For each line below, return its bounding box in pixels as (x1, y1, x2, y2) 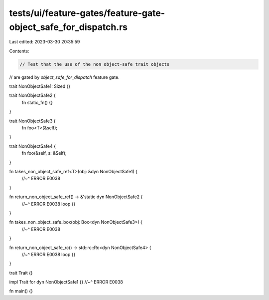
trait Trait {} (9, 270, 33, 276)
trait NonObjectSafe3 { (9, 118, 56, 124)
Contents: (9, 48, 29, 54)
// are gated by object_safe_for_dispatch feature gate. (9, 74, 120, 80)
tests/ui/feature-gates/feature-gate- (9, 7, 165, 18)
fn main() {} (9, 288, 33, 294)
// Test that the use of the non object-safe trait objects (19, 61, 170, 67)
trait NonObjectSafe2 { (9, 92, 56, 98)
